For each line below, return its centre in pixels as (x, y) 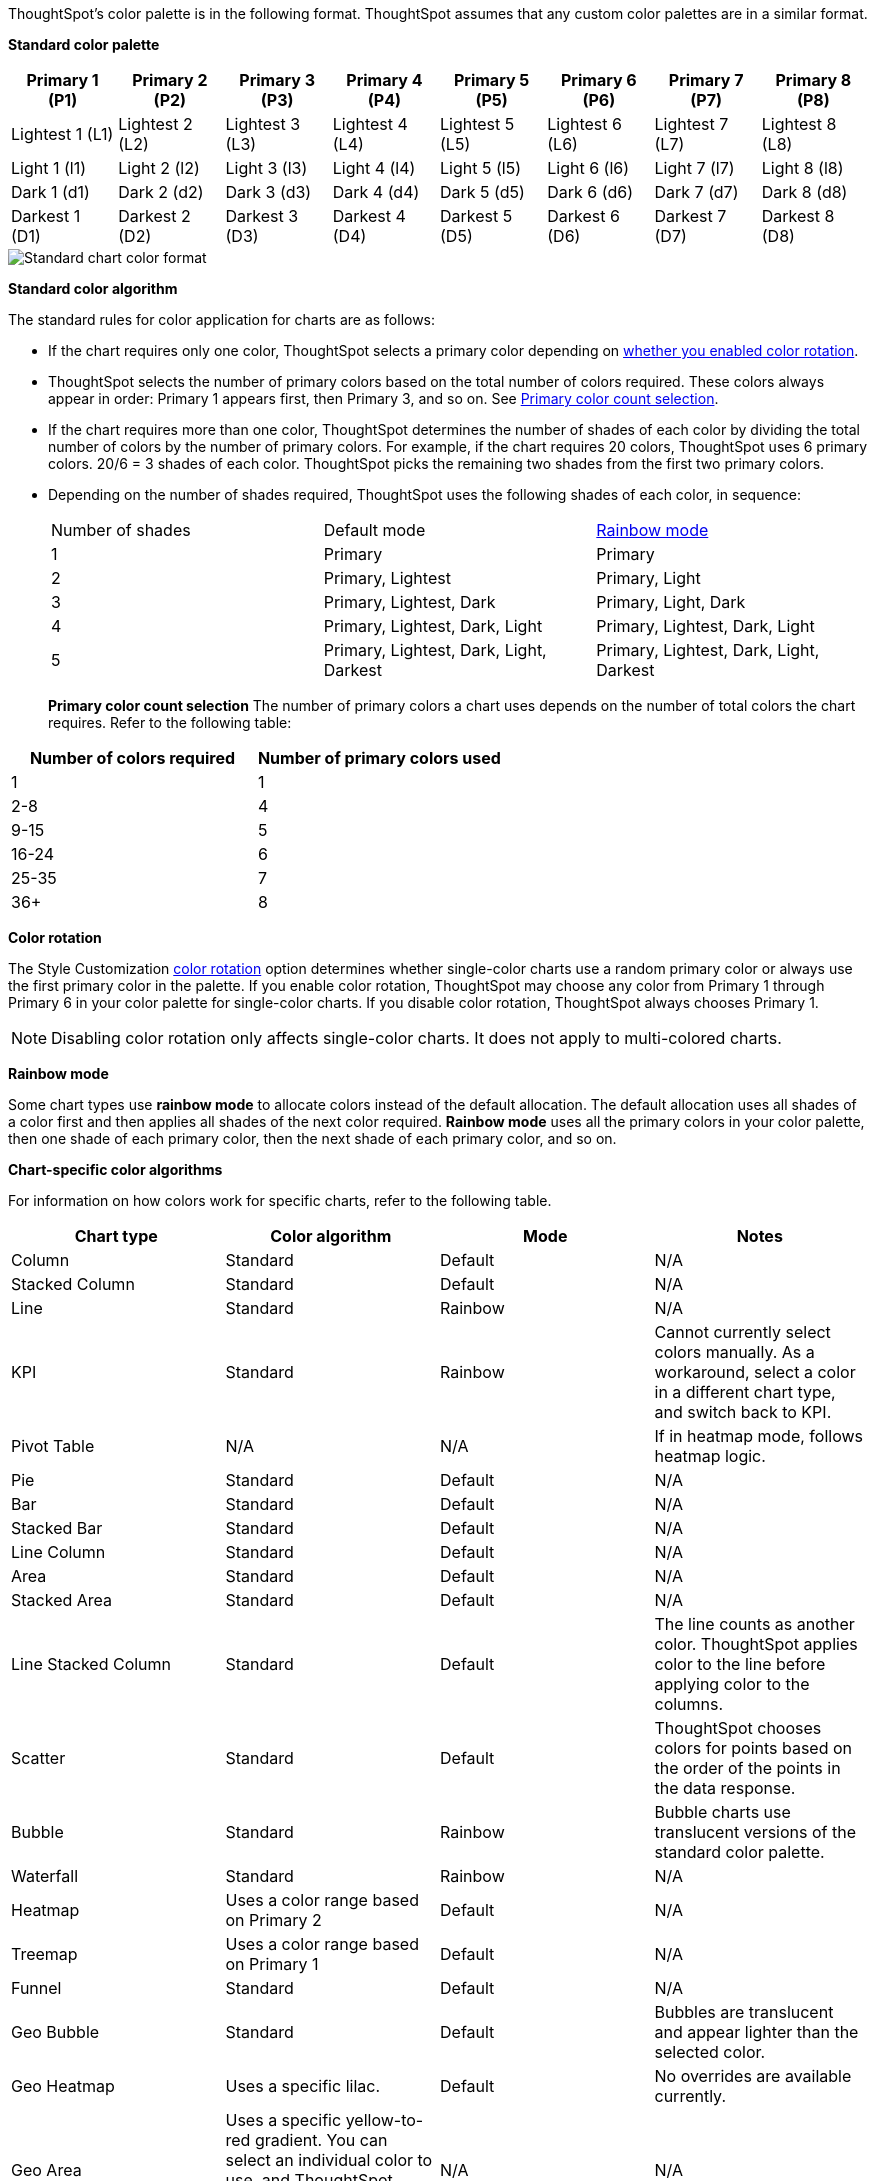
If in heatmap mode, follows (758, 1436)
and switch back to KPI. (743, 1412)
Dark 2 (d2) (161, 192)
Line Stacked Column (91, 1664)
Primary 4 (384, 80)
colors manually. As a (734, 1352)
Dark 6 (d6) (590, 192)
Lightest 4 (370, 124)
